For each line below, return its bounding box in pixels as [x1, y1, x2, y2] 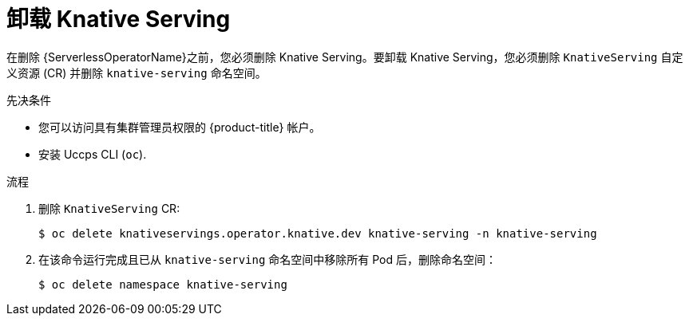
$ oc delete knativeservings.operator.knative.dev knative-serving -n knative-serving [38, 226, 597, 240]
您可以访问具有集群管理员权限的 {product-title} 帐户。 [38, 120, 321, 134]
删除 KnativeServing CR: [38, 201, 180, 215]
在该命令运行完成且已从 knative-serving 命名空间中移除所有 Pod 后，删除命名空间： [38, 252, 497, 266]
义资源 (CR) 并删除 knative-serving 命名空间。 [6, 65, 267, 80]
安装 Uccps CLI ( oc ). [38, 147, 147, 161]
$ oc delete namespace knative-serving [38, 277, 287, 291]
